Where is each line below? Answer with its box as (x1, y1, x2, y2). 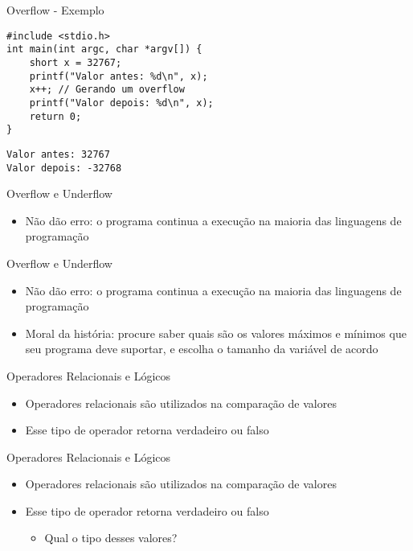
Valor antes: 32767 (6, 148, 110, 160)
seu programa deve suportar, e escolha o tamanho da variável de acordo (25, 340, 378, 357)
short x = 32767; (29, 56, 122, 68)
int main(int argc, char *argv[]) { (6, 43, 202, 56)
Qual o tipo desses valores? (44, 529, 178, 546)
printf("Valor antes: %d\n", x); (29, 70, 208, 82)
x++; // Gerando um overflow (29, 84, 185, 96)
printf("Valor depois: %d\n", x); (29, 97, 214, 109)
